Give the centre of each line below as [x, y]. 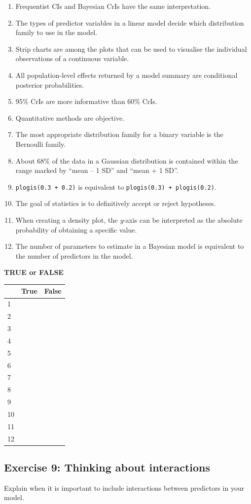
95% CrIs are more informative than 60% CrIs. [86, 101]
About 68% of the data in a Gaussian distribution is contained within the [127, 160]
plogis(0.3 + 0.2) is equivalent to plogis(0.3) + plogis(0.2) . [116, 186]
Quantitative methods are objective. [70, 118]
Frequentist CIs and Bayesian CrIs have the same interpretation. [113, 6]
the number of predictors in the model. [74, 255]
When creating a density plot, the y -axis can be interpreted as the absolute [129, 219]
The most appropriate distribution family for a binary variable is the [119, 134]
